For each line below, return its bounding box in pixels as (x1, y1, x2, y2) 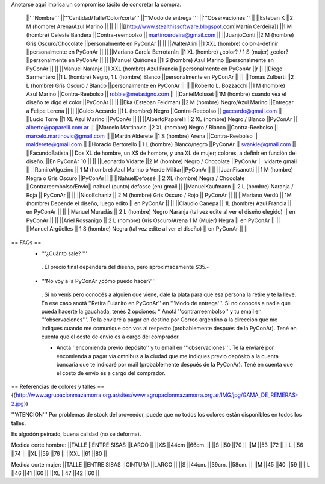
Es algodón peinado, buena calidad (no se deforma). (11, 430, 141, 438)
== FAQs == (11, 238, 42, 246)
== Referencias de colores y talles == (11, 383, 105, 391)
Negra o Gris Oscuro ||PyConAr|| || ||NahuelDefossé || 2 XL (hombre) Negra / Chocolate (26, 175, 245, 182)
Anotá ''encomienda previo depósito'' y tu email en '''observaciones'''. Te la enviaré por (56, 344, 274, 352)
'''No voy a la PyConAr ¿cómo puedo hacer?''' (41, 277, 156, 284)
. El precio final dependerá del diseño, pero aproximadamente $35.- (41, 264, 209, 271)
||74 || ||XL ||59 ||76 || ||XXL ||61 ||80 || (11, 450, 108, 457)
